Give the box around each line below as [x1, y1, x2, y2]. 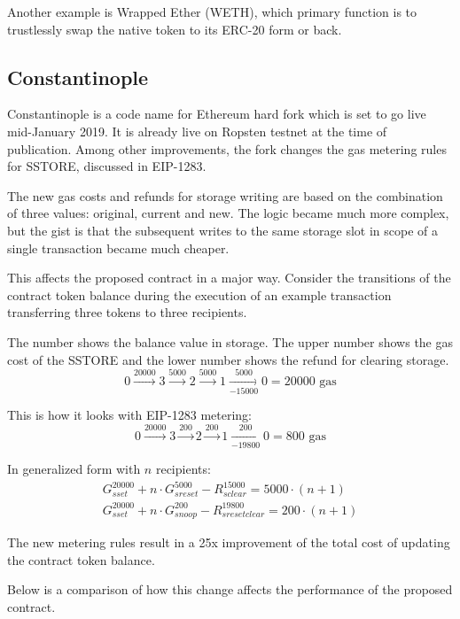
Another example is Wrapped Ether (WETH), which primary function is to [7, 3, 417, 20]
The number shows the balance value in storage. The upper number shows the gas [7, 332, 454, 351]
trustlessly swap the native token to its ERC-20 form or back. [7, 19, 342, 38]
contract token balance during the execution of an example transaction [7, 285, 392, 304]
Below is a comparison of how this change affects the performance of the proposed [7, 580, 453, 599]
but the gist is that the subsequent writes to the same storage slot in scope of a [7, 221, 439, 239]
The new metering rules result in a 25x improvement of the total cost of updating [7, 533, 450, 552]
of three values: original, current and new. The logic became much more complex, [7, 204, 449, 222]
